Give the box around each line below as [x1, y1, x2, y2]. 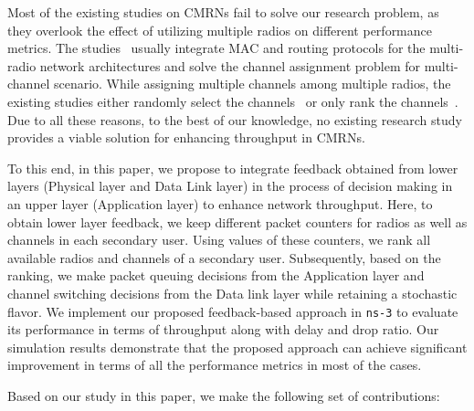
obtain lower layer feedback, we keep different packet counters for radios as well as [7, 212, 468, 231]
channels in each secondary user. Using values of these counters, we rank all [7, 230, 431, 249]
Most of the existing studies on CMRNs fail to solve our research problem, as [7, 3, 439, 21]
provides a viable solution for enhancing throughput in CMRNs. [7, 128, 365, 147]
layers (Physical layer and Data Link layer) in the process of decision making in [7, 176, 453, 195]
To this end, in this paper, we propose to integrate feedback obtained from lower [7, 158, 458, 177]
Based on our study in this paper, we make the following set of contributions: [7, 385, 440, 405]
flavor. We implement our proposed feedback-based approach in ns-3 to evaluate [7, 301, 458, 321]
